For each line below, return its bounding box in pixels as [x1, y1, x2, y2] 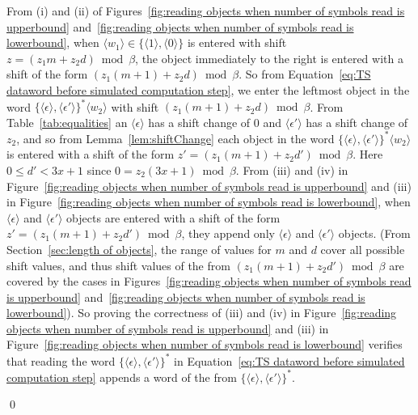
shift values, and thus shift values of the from [6, 256, 230, 273]
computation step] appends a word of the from [6, 368, 237, 385]
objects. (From [338, 225, 411, 242]
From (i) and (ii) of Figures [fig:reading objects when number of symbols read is [6, 2, 405, 19]
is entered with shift [187, 34, 287, 51]
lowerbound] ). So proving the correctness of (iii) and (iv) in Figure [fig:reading [6, 304, 397, 321]
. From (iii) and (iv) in [235, 161, 348, 178]
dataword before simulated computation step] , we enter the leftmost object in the [6, 81, 410, 98]
